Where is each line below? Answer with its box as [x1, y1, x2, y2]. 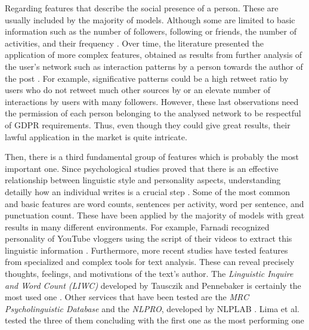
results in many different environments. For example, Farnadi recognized [5, 220, 270, 233]
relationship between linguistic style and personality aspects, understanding [5, 174, 281, 186]
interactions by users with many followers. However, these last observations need [5, 95, 299, 107]
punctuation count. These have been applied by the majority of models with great [5, 209, 305, 221]
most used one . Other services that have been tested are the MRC [5, 291, 249, 303]
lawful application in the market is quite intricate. [5, 130, 187, 143]
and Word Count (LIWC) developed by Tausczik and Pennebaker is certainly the [5, 279, 301, 291]
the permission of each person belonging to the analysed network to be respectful [5, 107, 301, 119]
